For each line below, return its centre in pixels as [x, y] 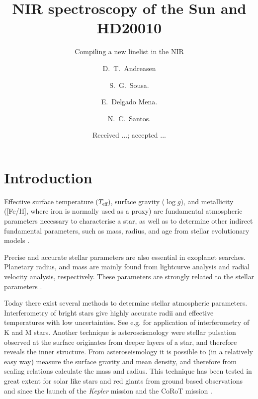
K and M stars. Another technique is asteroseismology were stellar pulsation [120, 332]
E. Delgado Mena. [129, 102]
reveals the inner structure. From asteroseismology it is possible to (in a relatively [129, 352]
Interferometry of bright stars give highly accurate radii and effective [109, 312]
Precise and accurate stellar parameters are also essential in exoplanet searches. [125, 257]
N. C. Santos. [129, 118]
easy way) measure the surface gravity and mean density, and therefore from [120, 361]
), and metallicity [207, 201]
